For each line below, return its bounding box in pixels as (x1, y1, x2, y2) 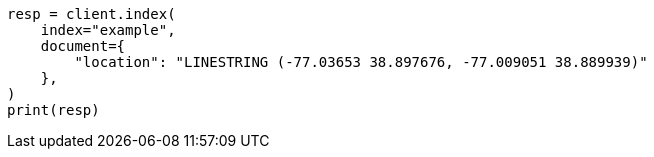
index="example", (40, 22, 176, 38)
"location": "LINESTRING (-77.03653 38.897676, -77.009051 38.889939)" (74, 54, 648, 70)
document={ (40, 38, 126, 54)
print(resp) (7, 102, 100, 118)
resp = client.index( (7, 6, 176, 22)
